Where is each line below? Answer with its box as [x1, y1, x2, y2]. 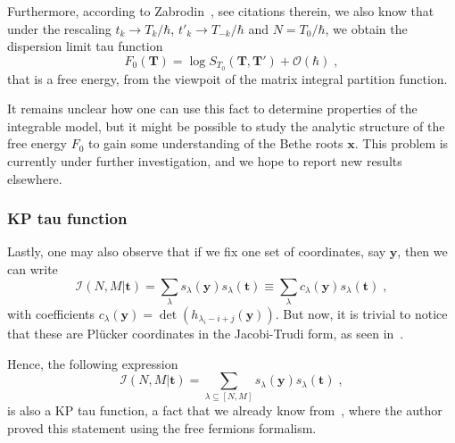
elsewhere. [7, 169, 62, 188]
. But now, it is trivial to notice [275, 304, 448, 322]
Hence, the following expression [7, 354, 178, 372]
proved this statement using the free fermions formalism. [7, 419, 317, 438]
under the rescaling [7, 19, 112, 38]
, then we [397, 242, 448, 261]
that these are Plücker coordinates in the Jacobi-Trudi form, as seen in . [7, 323, 404, 342]
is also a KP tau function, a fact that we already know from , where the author [7, 401, 443, 420]
